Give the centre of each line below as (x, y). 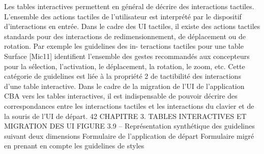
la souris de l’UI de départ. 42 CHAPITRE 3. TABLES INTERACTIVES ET (125, 116)
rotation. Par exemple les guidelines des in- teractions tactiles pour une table (124, 46)
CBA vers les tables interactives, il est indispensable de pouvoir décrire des (121, 96)
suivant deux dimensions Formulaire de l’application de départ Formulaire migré (129, 135)
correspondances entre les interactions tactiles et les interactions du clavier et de (129, 105)
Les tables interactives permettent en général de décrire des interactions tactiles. (129, 6)
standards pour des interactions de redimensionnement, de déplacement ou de (125, 36)
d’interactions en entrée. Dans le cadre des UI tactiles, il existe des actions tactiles (132, 26)
